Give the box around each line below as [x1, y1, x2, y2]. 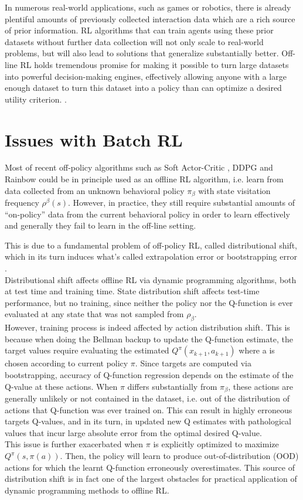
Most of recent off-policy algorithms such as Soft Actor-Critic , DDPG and [5, 161, 273, 174]
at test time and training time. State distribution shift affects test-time [5, 285, 260, 297]
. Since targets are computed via [135, 357, 251, 369]
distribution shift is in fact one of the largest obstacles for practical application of [5, 472, 297, 485]
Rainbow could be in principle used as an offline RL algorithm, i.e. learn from [5, 173, 284, 185]
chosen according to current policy [5, 357, 128, 369]
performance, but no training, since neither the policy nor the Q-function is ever [5, 296, 293, 308]
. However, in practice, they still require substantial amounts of [68, 196, 295, 209]
